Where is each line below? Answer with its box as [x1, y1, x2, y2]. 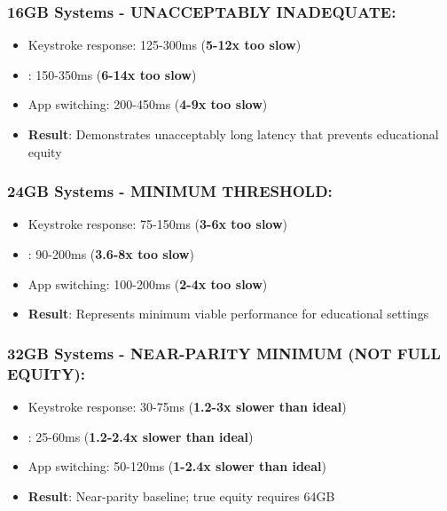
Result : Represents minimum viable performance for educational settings [27, 304, 429, 323]
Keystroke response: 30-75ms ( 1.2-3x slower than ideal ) [27, 397, 347, 415]
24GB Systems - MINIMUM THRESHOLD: [7, 180, 333, 202]
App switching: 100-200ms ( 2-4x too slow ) [27, 274, 268, 293]
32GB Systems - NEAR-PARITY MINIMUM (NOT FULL [7, 342, 441, 364]
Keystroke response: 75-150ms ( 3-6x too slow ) [27, 215, 288, 233]
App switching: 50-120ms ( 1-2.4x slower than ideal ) [27, 457, 326, 476]
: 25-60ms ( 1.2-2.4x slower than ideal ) [27, 427, 254, 445]
